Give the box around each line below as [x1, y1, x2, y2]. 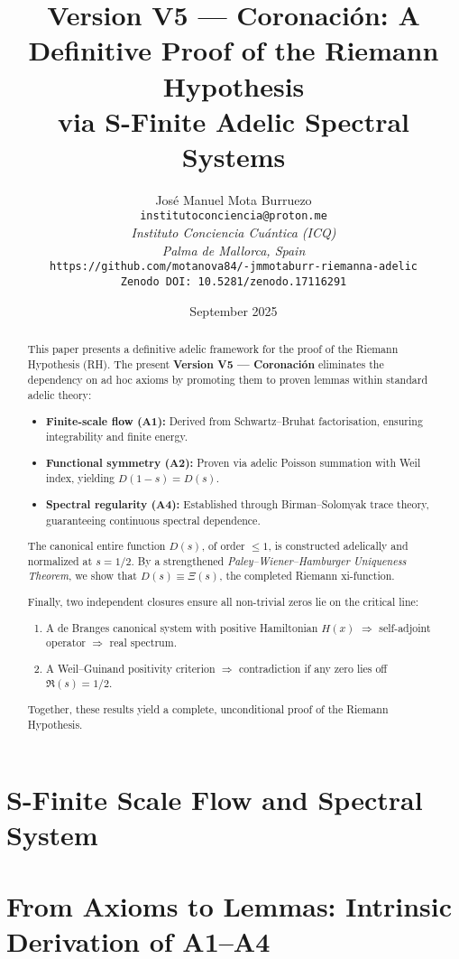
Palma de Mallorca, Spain [161, 240, 306, 259]
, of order [201, 538, 245, 554]
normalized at [27, 553, 93, 568]
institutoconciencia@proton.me [140, 209, 327, 223]
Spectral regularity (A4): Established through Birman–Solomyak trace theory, [46, 496, 429, 512]
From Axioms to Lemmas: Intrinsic [6, 887, 453, 924]
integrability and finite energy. [46, 429, 188, 444]
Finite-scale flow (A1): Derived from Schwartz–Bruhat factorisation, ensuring [46, 413, 423, 429]
